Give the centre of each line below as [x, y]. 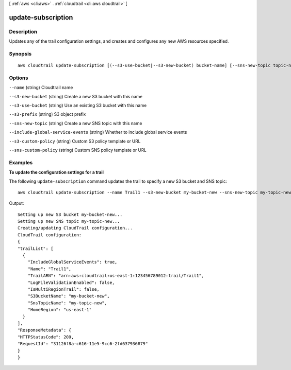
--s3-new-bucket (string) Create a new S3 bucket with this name [76, 96]
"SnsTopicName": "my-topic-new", [67, 303]
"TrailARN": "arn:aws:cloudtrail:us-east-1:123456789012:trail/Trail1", [116, 276]
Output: [16, 203]
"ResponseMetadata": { [45, 330]
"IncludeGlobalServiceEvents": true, [72, 262]
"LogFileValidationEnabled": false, [71, 282]
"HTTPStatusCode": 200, [46, 337]
